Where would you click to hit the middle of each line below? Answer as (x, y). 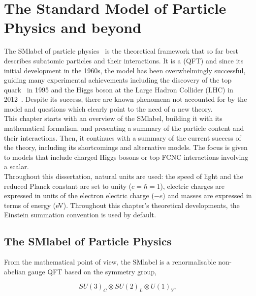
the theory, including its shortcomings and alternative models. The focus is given (126, 147)
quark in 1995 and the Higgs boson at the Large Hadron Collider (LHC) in (119, 89)
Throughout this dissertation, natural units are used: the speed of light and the (124, 176)
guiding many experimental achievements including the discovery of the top (118, 80)
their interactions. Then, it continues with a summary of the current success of (123, 137)
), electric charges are (192, 186)
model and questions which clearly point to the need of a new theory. (108, 108)
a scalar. (16, 166)
